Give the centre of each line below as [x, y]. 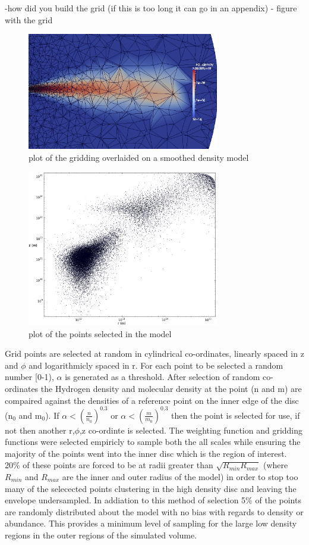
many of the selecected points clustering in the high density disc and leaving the [151, 488]
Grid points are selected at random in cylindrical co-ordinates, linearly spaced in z [154, 354]
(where [275, 465]
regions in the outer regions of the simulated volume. [101, 535]
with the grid [29, 19]
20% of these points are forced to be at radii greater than [109, 465]
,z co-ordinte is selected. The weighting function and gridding [191, 430]
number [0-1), [29, 377]
